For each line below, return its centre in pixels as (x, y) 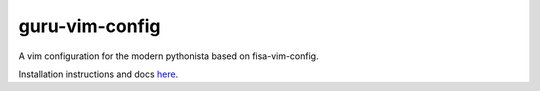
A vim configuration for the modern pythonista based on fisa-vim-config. (168, 56)
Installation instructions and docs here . (98, 74)
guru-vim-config (89, 26)
